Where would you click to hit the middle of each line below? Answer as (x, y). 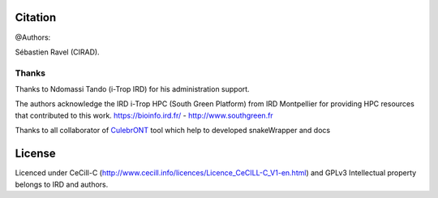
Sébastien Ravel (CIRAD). (58, 52)
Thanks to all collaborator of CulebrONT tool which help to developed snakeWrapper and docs (173, 131)
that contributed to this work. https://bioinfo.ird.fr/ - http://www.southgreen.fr (144, 115)
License (35, 154)
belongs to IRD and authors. (62, 184)
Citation (36, 17)
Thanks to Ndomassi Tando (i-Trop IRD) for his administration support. (133, 89)
